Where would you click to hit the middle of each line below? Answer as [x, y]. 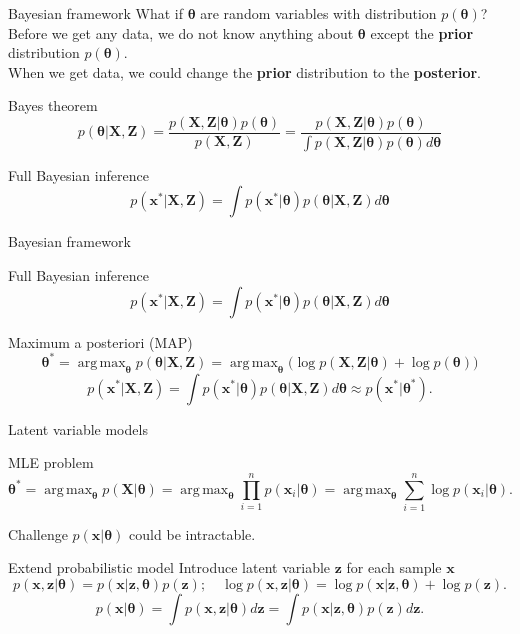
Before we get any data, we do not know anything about [181, 32]
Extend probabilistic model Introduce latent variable [169, 567]
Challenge [38, 533]
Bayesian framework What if [95, 13]
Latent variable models [78, 428]
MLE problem [51, 462]
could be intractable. [192, 533]
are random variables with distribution [318, 13]
